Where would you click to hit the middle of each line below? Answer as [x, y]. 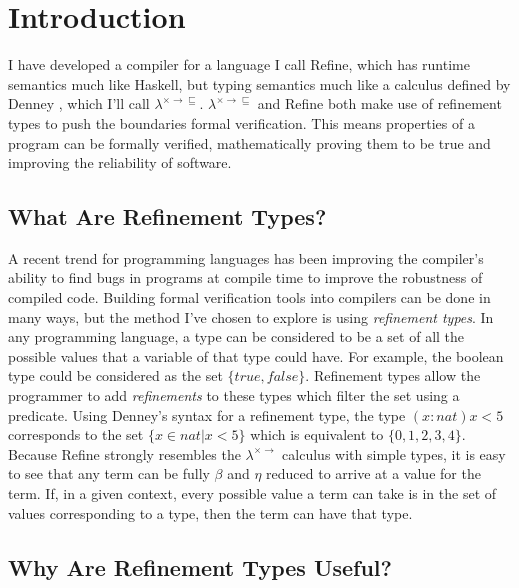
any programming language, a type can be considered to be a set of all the [236, 336]
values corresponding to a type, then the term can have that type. [210, 512]
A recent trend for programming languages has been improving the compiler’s [246, 257]
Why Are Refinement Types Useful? [200, 566]
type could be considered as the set [115, 375]
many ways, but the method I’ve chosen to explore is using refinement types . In [251, 316]
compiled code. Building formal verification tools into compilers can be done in [249, 297]
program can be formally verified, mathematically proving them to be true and [249, 142]
